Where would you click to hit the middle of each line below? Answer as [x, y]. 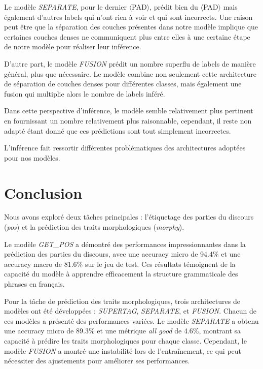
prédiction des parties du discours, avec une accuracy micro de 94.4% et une [122, 254]
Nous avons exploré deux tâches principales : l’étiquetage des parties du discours [129, 217]
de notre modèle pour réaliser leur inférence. [73, 47]
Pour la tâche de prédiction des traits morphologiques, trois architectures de [122, 301]
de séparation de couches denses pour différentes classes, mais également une [123, 84]
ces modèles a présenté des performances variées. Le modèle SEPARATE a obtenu [131, 320]
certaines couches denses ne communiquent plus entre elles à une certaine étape [127, 36]
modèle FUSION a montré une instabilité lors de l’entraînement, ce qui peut [123, 350]
